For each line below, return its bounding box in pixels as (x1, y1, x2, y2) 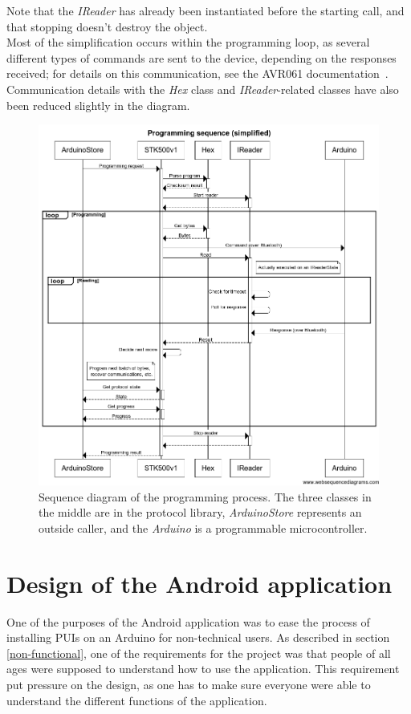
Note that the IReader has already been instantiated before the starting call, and (6, 2, 405, 18)
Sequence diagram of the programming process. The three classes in (39, 488, 372, 505)
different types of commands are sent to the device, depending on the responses (6, 49, 397, 66)
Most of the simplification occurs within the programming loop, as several (6, 34, 370, 51)
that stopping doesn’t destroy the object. (6, 18, 208, 34)
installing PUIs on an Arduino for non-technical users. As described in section (6, 629, 390, 646)
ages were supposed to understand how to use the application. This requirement (6, 660, 400, 677)
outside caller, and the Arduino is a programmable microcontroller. (39, 519, 368, 536)
